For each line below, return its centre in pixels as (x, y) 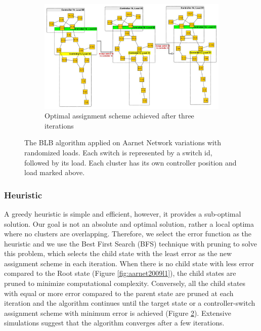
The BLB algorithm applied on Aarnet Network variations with (123, 142)
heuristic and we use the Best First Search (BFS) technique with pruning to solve (130, 243)
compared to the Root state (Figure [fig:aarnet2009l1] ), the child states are (120, 273)
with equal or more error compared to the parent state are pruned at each (119, 293)
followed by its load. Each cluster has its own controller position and (130, 162)
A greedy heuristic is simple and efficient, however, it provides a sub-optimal (123, 213)
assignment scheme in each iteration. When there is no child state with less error (129, 263)
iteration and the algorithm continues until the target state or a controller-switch (130, 303)
